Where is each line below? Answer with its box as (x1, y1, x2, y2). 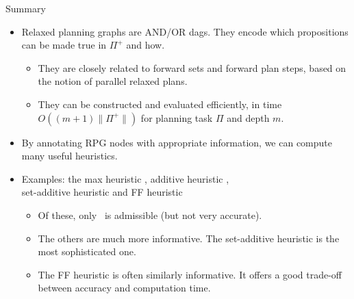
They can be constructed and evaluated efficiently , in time (38, 96, 282, 111)
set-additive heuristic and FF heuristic (21, 185, 183, 199)
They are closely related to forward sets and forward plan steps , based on (38, 60, 346, 75)
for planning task (140, 110, 213, 125)
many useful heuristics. (21, 148, 118, 163)
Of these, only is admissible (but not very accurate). (38, 207, 262, 222)
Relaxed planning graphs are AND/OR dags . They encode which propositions (21, 24, 349, 38)
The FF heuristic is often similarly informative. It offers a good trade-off (38, 267, 342, 281)
